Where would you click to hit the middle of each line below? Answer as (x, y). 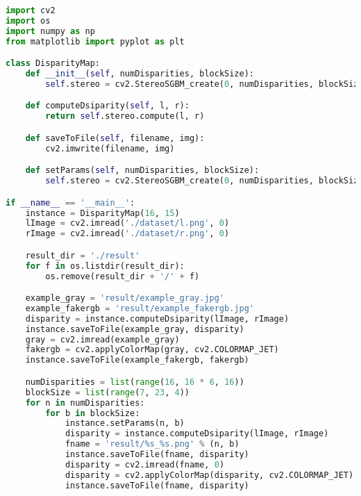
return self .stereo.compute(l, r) (125, 116)
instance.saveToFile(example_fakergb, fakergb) (137, 360)
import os (28, 20)
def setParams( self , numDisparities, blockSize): (142, 171)
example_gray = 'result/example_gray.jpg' (125, 298)
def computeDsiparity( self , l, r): (107, 106)
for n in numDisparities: (85, 403)
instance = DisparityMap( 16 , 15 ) (102, 213)
